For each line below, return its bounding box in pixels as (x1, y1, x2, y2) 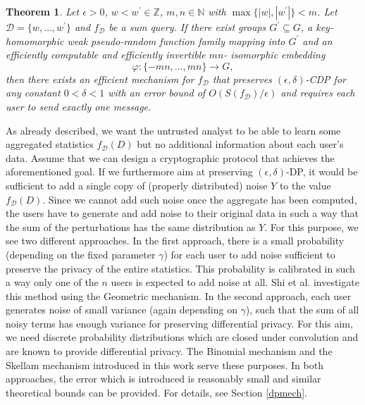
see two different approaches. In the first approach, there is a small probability (6, 233, 345, 248)
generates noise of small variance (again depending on (6, 302, 237, 317)
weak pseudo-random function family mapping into (67, 33, 285, 48)
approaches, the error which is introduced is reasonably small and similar (6, 371, 321, 386)
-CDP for (305, 71, 346, 86)
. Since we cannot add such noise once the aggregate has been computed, (42, 192, 357, 206)
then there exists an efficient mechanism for (6, 71, 194, 86)
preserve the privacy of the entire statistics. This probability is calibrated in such (6, 261, 355, 275)
